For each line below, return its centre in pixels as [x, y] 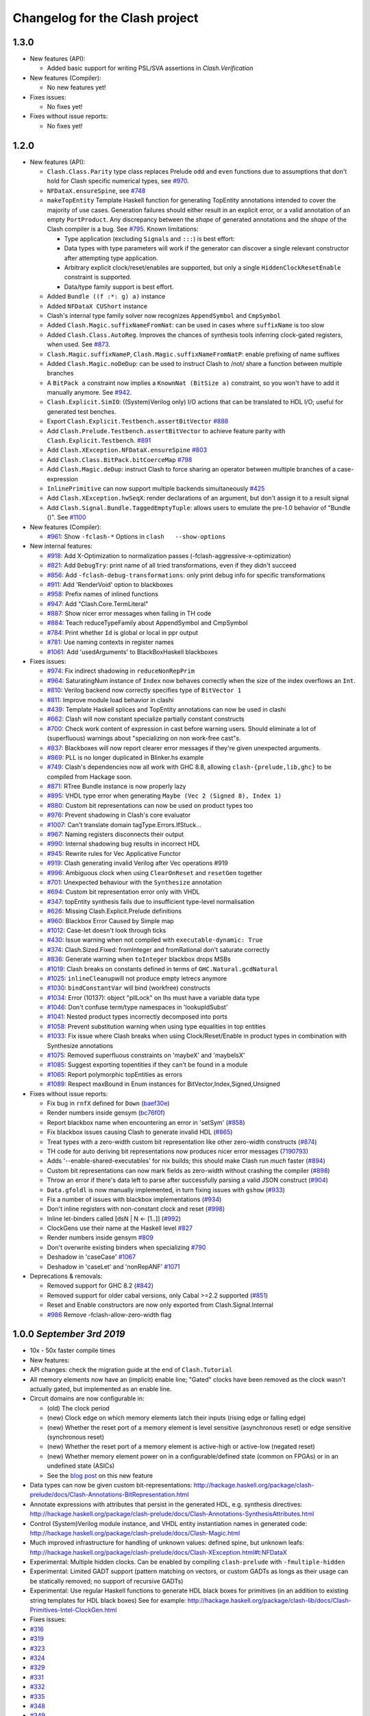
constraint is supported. [98, 277]
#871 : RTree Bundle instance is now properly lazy [116, 787]
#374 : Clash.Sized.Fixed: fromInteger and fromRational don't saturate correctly [158, 949]
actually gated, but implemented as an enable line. [101, 1389]
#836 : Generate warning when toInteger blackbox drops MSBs [139, 959]
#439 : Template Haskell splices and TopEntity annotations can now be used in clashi [166, 709]
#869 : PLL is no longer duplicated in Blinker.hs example [125, 757]
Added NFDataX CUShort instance [97, 306]
